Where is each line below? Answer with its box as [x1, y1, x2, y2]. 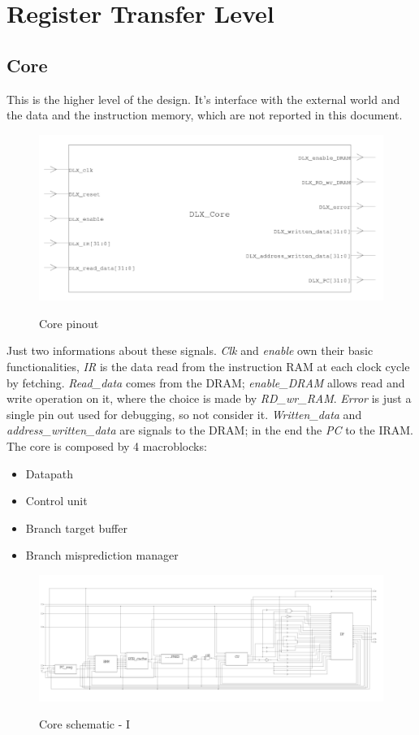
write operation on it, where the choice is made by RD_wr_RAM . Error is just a [6, 390, 412, 407]
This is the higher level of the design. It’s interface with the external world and [6, 90, 400, 107]
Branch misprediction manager [25, 547, 179, 564]
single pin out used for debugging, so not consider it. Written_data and [6, 405, 362, 422]
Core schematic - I [39, 716, 131, 733]
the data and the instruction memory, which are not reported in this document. [6, 106, 403, 123]
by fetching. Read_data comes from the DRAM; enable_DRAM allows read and [6, 374, 405, 391]
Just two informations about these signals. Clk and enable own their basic [6, 342, 374, 359]
